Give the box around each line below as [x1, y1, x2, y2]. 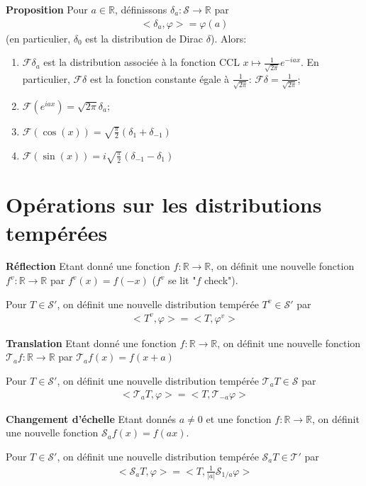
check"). [204, 273, 238, 288]
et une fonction [206, 411, 272, 426]
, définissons [114, 2, 167, 16]
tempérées [6, 217, 108, 247]
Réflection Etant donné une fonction [6, 259, 170, 273]
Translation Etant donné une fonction [6, 335, 177, 350]
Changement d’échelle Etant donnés [6, 411, 177, 426]
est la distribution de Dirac [85, 30, 204, 45]
